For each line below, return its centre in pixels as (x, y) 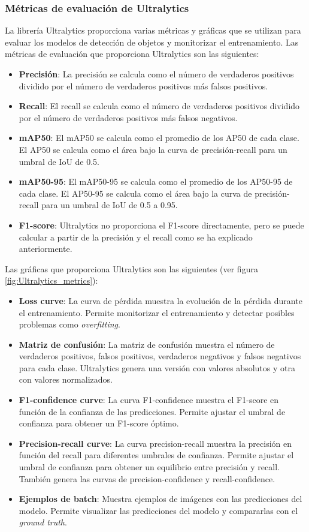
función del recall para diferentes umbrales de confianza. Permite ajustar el (156, 455)
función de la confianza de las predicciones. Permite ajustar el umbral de (152, 411)
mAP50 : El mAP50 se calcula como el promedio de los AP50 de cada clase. (159, 138)
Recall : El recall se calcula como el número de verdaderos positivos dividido (159, 106)
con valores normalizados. (66, 379)
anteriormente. (46, 249)
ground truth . (43, 522)
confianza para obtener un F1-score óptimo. (99, 423)
